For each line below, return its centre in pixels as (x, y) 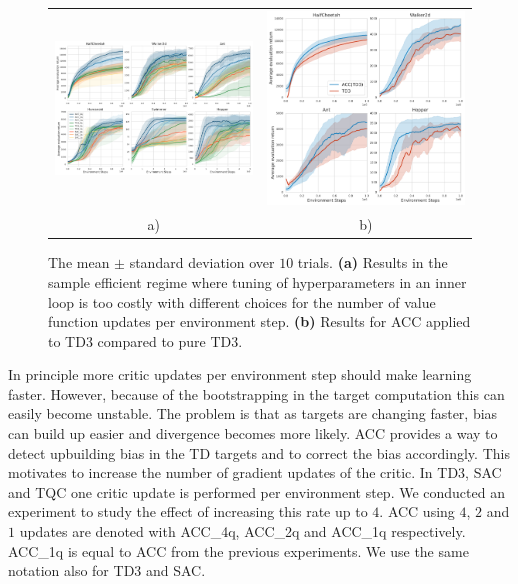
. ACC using (417, 511)
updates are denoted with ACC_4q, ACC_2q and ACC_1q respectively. (242, 531)
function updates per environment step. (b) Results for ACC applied (259, 321)
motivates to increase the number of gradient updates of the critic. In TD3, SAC (255, 472)
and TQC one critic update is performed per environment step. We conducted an (256, 491)
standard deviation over (202, 262)
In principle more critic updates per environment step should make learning (240, 374)
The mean (79, 262)
